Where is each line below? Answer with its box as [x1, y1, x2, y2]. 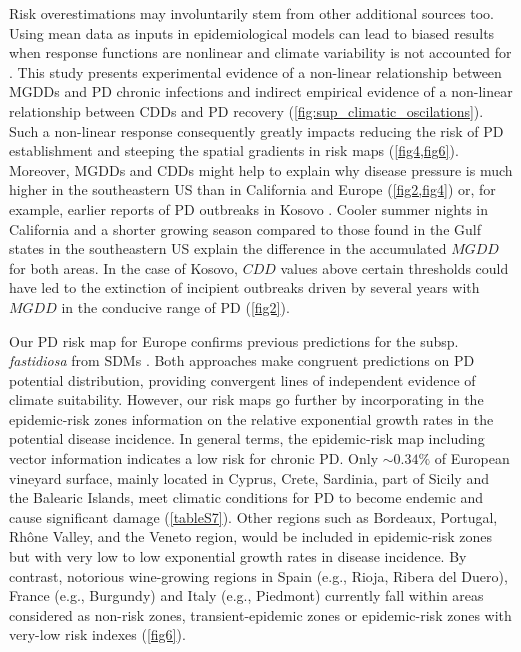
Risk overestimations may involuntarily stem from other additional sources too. [9, 3, 495, 23]
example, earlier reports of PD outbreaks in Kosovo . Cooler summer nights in [9, 198, 488, 219]
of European [434, 448, 510, 469]
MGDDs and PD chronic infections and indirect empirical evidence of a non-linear [9, 81, 513, 102]
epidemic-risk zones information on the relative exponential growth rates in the [9, 408, 494, 429]
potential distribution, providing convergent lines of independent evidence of [9, 369, 476, 390]
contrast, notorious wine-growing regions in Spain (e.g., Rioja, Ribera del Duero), [9, 565, 508, 586]
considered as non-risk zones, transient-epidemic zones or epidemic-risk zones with [9, 604, 512, 625]
